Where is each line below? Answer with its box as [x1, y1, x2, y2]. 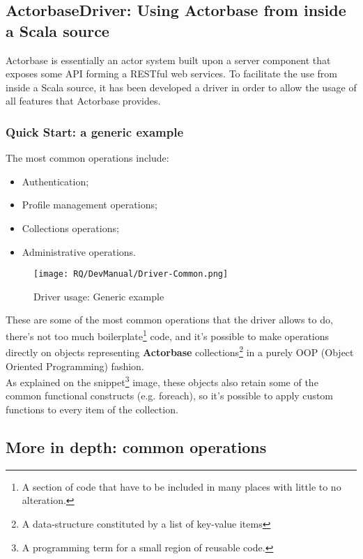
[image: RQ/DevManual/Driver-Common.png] [33, 269, 229, 279]
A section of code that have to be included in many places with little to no [22, 479, 341, 493]
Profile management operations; [22, 197, 157, 212]
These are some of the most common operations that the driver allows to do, [6, 312, 333, 327]
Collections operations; [22, 220, 119, 235]
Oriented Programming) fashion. [6, 358, 144, 373]
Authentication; [22, 174, 89, 188]
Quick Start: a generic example [6, 123, 184, 140]
